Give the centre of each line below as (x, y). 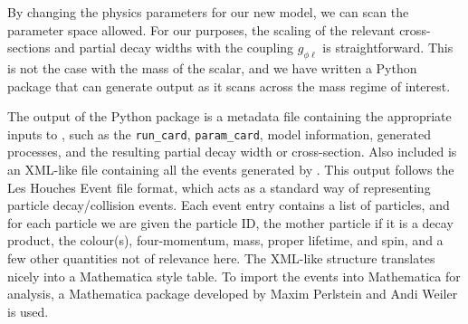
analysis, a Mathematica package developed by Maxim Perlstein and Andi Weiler (233, 294)
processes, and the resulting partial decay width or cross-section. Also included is (232, 152)
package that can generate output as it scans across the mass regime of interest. (229, 86)
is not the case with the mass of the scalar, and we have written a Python (212, 67)
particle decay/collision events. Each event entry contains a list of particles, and (229, 205)
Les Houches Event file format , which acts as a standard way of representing (219, 187)
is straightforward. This (388, 48)
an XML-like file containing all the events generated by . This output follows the (231, 170)
